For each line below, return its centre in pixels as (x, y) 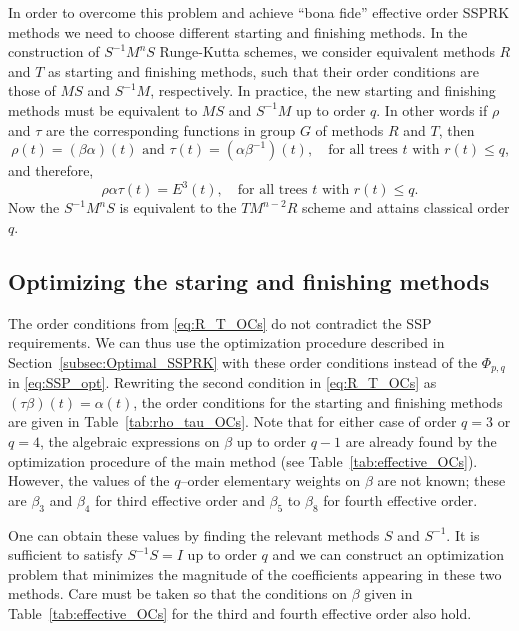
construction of (54, 51)
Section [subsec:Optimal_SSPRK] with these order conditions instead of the (243, 361)
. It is (463, 534)
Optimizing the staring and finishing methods (249, 280)
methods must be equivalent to (103, 109)
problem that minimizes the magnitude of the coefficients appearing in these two (255, 573)
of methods (349, 129)
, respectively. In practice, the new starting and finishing (323, 90)
